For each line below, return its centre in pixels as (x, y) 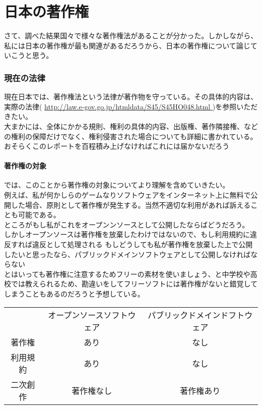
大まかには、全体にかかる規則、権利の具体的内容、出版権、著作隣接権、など (131, 126)
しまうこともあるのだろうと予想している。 (74, 294)
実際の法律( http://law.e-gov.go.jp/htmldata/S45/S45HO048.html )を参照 (120, 106)
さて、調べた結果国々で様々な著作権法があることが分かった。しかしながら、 (131, 36)
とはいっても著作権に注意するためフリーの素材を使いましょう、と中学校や (127, 274)
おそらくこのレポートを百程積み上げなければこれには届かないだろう (117, 146)
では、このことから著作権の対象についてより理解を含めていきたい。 (117, 185)
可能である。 (39, 215)
